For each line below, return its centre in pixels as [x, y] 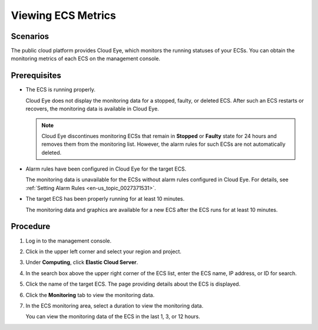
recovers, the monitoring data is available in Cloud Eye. [92, 109]
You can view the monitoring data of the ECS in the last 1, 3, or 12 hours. [113, 316]
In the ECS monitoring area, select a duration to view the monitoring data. [115, 306]
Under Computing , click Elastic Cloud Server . [82, 262]
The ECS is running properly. [60, 90]
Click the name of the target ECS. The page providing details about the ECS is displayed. [133, 284]
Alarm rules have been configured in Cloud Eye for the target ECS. [106, 169]
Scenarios [30, 36]
